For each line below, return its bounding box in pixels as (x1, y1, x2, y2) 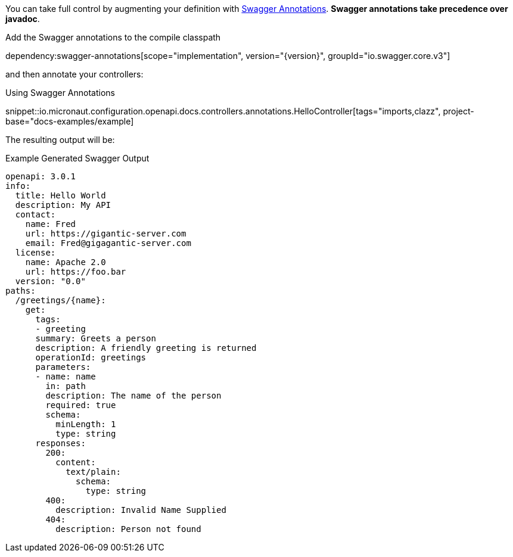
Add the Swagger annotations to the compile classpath (5, 32, 221, 42)
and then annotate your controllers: (5, 69, 144, 79)
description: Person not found (55, 524, 201, 534)
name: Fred (25, 219, 76, 229)
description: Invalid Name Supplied (55, 505, 226, 515)
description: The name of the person (45, 391, 222, 400)
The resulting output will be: (5, 135, 115, 145)
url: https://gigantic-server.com (25, 229, 186, 238)
